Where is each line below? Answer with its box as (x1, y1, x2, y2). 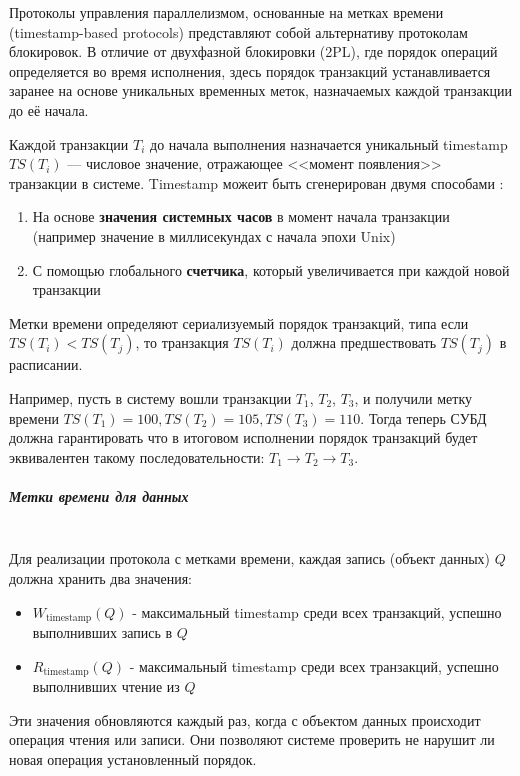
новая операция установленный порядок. (9, 748, 257, 769)
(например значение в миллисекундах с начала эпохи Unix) (32, 225, 396, 246)
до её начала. (9, 99, 89, 120)
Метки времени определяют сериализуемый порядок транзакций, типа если (9, 312, 469, 333)
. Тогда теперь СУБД (360, 407, 487, 428)
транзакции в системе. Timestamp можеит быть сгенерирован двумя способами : (9, 172, 504, 193)
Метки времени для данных (9, 485, 189, 506)
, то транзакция (135, 332, 229, 353)
